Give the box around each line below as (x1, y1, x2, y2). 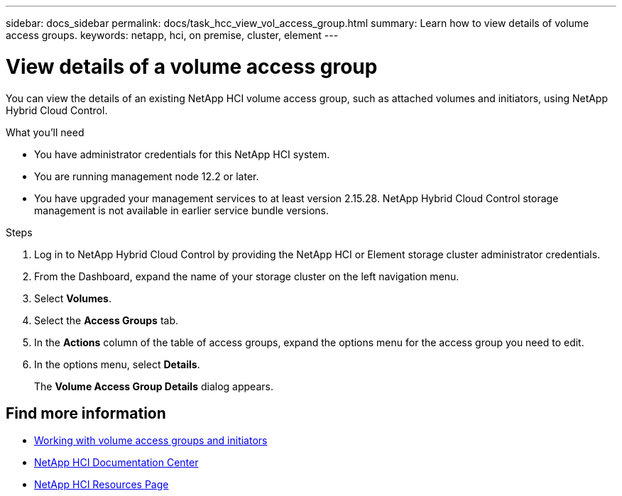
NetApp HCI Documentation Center (34, 456, 199, 469)
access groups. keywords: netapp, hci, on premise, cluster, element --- (6, 29, 339, 41)
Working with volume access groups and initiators (34, 434, 268, 447)
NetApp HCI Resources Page (34, 478, 169, 491)
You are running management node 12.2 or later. (34, 170, 259, 182)
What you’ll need (6, 126, 84, 138)
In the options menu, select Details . (34, 358, 200, 370)
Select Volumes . (34, 292, 111, 304)
